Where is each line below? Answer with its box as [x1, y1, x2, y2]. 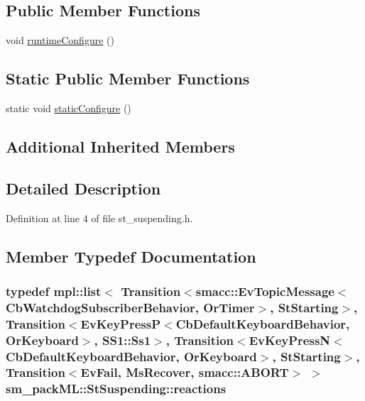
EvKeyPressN [249, 331, 331, 348]
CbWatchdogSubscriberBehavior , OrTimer [6, 298, 255, 316]
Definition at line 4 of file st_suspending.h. [6, 210, 193, 225]
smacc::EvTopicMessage [195, 282, 334, 300]
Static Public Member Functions [6, 67, 250, 89]
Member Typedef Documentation [6, 245, 256, 267]
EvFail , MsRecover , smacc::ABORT [80, 363, 289, 381]
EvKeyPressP [80, 314, 161, 332]
